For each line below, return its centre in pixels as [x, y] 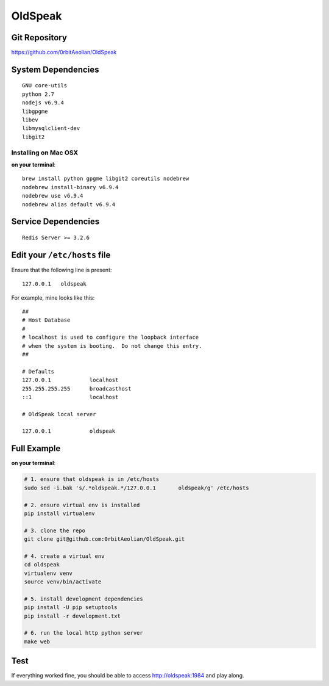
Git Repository [39, 38]
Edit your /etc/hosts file [61, 255]
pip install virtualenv [60, 513]
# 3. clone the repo [55, 530]
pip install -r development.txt [73, 616]
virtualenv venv [48, 573]
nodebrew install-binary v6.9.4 [70, 187]
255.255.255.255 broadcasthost [77, 388]
